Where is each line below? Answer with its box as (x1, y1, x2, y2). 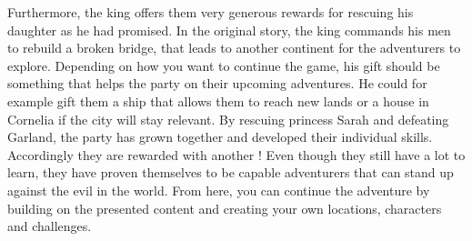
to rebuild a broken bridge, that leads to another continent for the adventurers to (7, 38, 461, 57)
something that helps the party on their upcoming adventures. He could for (7, 74, 427, 93)
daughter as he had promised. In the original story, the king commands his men (7, 20, 451, 39)
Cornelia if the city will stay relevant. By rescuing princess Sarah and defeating (7, 109, 449, 128)
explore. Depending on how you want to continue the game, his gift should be (7, 55, 440, 75)
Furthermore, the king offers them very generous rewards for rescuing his (7, 3, 414, 21)
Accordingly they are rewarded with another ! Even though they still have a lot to (7, 145, 466, 164)
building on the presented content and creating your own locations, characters (7, 198, 442, 217)
